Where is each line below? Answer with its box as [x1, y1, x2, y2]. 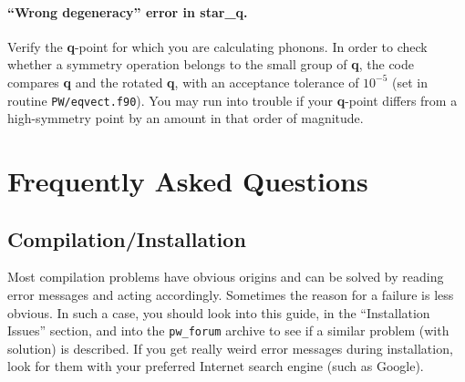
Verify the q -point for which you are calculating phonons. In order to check [7, 36, 428, 56]
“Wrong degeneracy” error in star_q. [7, 2, 248, 21]
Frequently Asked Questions [7, 162, 368, 200]
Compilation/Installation [7, 224, 246, 253]
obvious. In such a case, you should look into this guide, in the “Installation [7, 303, 430, 322]
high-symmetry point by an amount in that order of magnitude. [7, 108, 364, 128]
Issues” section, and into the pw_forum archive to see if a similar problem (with [7, 321, 449, 340]
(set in [392, 72, 429, 91]
